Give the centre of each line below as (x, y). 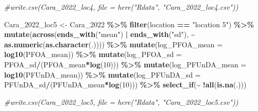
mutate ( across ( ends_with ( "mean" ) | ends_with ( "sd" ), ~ (100, 34)
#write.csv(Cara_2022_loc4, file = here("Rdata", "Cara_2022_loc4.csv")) (121, 7)
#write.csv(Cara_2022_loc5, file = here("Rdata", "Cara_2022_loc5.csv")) (121, 101)
